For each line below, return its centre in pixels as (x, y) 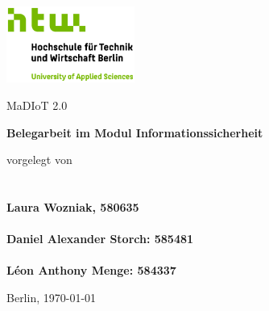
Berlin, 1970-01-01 (52, 298)
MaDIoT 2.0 (37, 105)
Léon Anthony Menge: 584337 (91, 270)
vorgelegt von (39, 160)
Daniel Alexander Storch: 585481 (100, 239)
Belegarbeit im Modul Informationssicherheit (135, 132)
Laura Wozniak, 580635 (73, 207)
